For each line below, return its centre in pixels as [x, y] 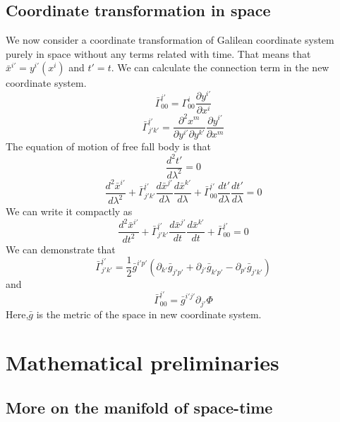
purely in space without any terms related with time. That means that [158, 53]
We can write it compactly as [69, 211]
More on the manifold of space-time [139, 407]
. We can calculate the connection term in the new [220, 67]
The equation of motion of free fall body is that [109, 146]
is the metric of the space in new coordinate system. [149, 314]
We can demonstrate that [61, 249]
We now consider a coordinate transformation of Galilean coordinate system [170, 40]
